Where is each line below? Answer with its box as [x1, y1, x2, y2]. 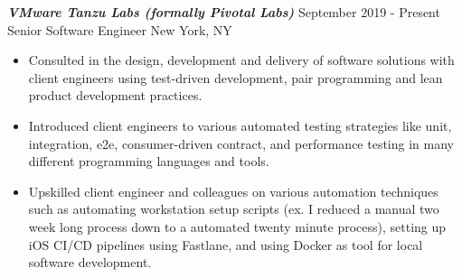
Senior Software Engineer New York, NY [7, 20, 232, 39]
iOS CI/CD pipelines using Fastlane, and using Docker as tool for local [28, 235, 423, 254]
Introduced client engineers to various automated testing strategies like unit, [28, 115, 452, 134]
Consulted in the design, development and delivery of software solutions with [28, 51, 455, 69]
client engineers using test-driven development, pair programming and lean [28, 68, 443, 87]
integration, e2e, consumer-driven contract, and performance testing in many [28, 134, 454, 152]
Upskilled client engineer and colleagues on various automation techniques [28, 181, 438, 200]
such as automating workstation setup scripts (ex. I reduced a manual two [28, 199, 439, 218]
